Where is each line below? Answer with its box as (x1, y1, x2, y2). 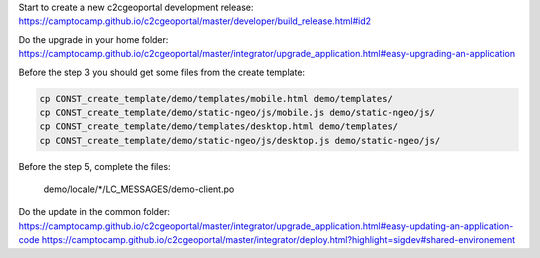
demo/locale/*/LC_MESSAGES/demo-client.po (43, 183, 235, 195)
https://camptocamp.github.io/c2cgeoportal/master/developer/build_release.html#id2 (18, 15, 372, 27)
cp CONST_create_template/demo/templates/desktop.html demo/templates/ (39, 121, 399, 132)
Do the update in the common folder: (18, 206, 170, 218)
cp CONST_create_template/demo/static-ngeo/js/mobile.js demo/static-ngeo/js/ (39, 106, 435, 118)
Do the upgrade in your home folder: (18, 33, 169, 45)
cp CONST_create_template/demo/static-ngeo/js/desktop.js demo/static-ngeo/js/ (39, 135, 441, 146)
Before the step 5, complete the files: (18, 160, 171, 172)
